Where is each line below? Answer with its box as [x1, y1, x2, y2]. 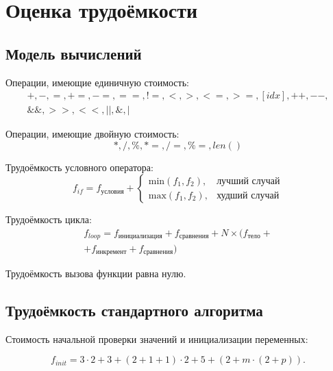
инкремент [96, 248, 127, 255]
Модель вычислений [5, 42, 142, 64]
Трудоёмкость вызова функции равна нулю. [5, 266, 186, 280]
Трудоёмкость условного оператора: [5, 159, 153, 174]
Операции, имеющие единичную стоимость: [5, 75, 189, 89]
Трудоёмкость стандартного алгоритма [5, 299, 263, 320]
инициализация [118, 233, 162, 240]
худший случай [217, 190, 280, 201]
